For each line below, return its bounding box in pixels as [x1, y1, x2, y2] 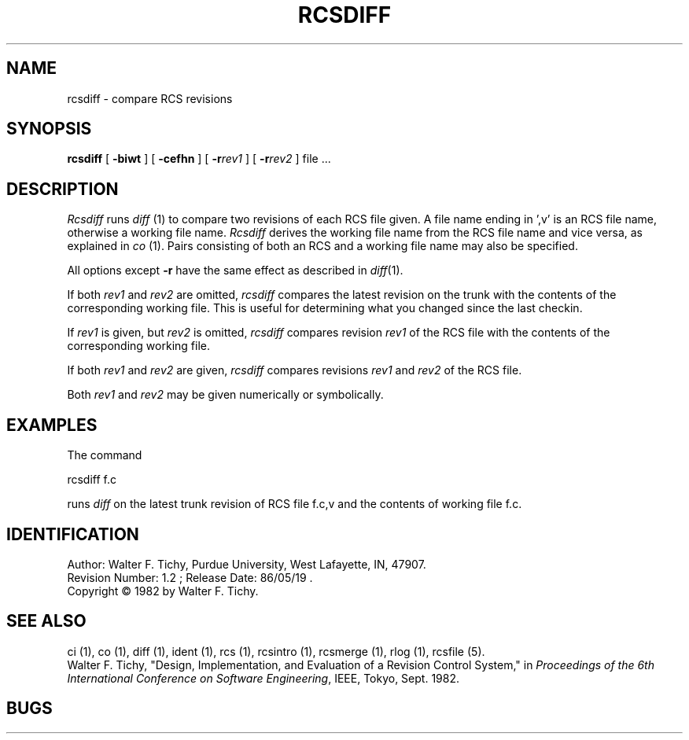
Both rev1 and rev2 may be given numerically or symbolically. [67, 388, 384, 402]
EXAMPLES [6, 414, 98, 435]
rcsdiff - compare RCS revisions [67, 91, 233, 105]
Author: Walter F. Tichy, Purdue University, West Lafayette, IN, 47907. [67, 557, 426, 571]
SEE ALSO [6, 611, 87, 631]
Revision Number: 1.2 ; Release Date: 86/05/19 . [67, 570, 313, 584]
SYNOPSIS [6, 119, 92, 139]
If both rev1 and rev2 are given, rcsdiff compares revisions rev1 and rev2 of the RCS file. [67, 363, 522, 377]
